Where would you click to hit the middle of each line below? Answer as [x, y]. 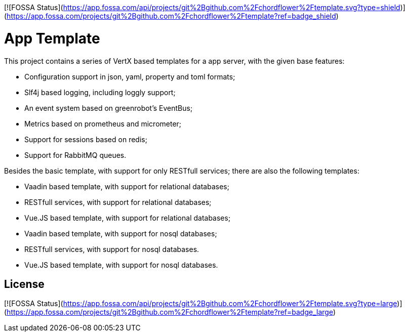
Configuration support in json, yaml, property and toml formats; [130, 76]
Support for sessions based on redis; [86, 139]
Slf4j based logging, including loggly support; [100, 92]
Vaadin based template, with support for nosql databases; [121, 233]
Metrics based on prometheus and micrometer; [103, 123]
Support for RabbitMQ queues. [75, 155]
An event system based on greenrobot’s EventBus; [109, 108]
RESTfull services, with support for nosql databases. [112, 249]
